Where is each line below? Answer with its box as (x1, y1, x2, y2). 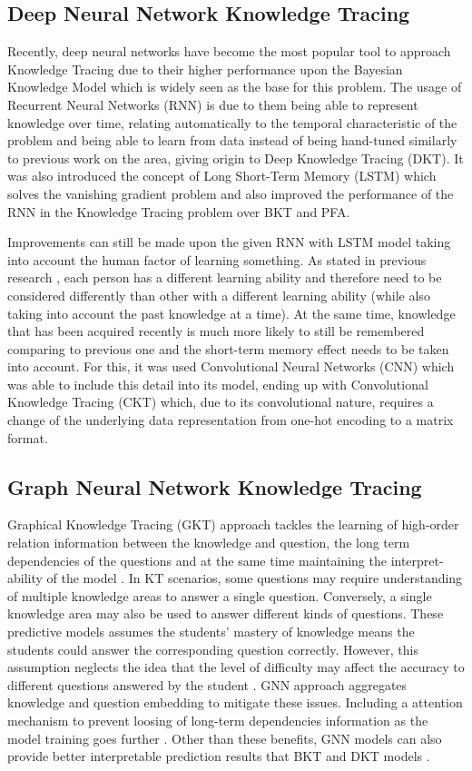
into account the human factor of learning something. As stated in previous (7, 250, 427, 269)
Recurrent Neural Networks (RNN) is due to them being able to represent (7, 94, 418, 114)
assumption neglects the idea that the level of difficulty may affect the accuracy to (7, 657, 465, 677)
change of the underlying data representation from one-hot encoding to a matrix (7, 410, 454, 430)
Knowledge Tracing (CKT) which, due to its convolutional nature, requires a (7, 392, 434, 411)
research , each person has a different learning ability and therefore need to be (7, 268, 442, 287)
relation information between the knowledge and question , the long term (7, 533, 410, 552)
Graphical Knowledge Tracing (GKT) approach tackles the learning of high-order (7, 515, 459, 534)
